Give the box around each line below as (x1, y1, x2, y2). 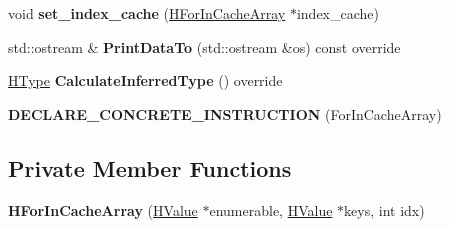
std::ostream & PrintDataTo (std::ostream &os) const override (8, 36, 401, 57)
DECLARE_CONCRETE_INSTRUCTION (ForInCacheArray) (8, 103, 442, 124)
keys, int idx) (344, 199, 425, 220)
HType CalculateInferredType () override (8, 70, 283, 91)
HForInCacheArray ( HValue (8, 199, 198, 220)
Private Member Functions (8, 152, 292, 183)
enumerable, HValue (209, 199, 333, 220)
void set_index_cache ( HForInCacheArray (8, 3, 286, 23)
